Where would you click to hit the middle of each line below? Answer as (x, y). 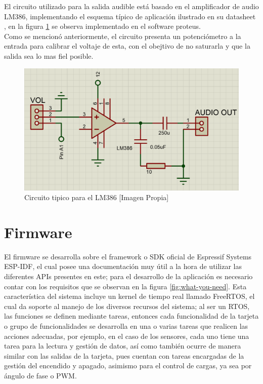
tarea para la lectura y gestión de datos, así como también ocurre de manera (123, 346)
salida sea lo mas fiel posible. (49, 55)
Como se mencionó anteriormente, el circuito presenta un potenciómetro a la (123, 36)
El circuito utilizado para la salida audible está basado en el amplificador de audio (131, 6)
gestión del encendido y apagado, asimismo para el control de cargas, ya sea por (128, 366)
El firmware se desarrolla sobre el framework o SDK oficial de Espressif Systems (128, 256)
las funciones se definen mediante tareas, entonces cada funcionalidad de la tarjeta (131, 316)
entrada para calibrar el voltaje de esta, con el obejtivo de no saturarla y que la (127, 46)
